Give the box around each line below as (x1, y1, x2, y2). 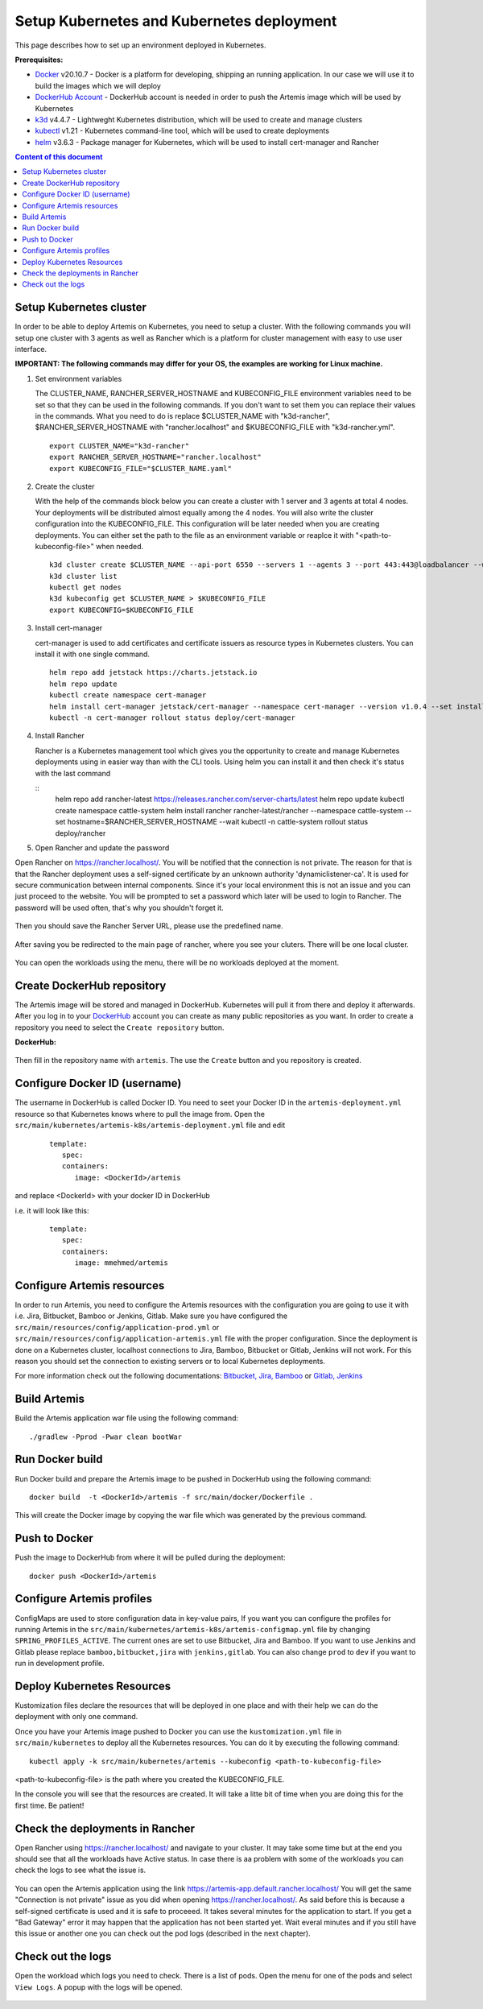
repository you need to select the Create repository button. (14, 1023, 225, 1032)
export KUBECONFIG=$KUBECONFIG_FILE (49, 605, 194, 614)
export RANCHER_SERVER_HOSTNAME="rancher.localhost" (49, 453, 262, 462)
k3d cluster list (49, 572, 118, 581)
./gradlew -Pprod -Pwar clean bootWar (29, 1432, 183, 1441)
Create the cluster (35, 482, 95, 491)
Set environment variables (35, 374, 122, 383)
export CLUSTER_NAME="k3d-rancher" (49, 441, 190, 450)
